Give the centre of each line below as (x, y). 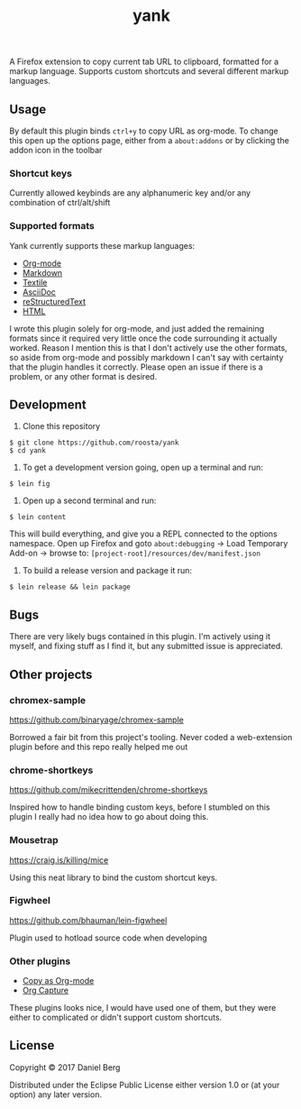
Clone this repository (61, 426)
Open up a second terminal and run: (89, 500)
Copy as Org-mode (58, 981)
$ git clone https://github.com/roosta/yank (94, 443)
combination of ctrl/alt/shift (60, 203)
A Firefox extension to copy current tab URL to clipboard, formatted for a (144, 62)
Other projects (51, 674)
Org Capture (46, 990)
